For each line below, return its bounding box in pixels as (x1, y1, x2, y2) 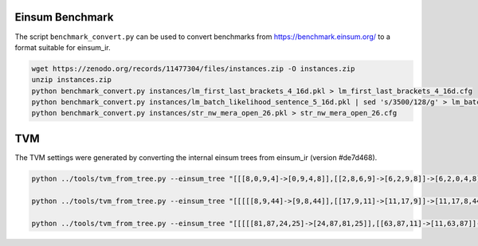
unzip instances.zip (31, 76, 112, 84)
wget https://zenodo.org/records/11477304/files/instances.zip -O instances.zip (31, 64, 355, 73)
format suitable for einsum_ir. (14, 42, 111, 52)
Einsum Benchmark (14, 10, 114, 24)
